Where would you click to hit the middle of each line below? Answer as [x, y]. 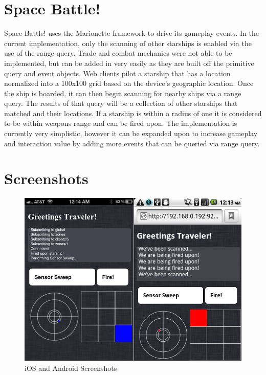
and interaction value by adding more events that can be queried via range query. [132, 143]
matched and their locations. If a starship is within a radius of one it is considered [133, 113]
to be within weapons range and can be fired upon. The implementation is [121, 123]
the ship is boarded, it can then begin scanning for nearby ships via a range [123, 93]
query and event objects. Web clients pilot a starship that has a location [117, 73]
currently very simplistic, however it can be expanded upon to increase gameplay [131, 133]
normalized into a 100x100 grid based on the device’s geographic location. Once [129, 83]
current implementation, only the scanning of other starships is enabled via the [128, 43]
